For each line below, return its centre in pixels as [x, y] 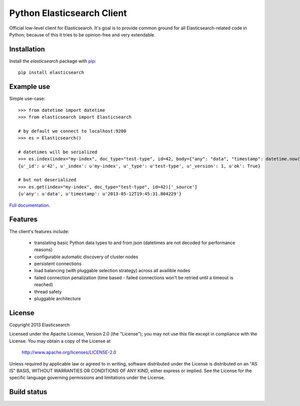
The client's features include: [39, 231]
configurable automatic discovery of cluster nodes [86, 257]
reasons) [43, 250]
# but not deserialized [47, 180]
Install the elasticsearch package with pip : [53, 61]
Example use [30, 87]
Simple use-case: [27, 99]
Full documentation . [29, 205]
